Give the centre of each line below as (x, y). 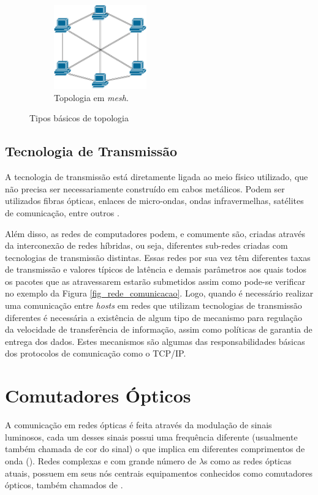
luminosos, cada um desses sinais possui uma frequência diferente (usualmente (151, 436)
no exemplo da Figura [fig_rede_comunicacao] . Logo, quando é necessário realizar (159, 293)
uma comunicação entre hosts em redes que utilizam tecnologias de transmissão (153, 305)
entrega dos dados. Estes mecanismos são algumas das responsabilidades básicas (155, 341)
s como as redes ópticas (248, 460)
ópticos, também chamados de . (64, 485)
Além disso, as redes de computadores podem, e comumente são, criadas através (155, 233)
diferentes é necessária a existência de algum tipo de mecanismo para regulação (154, 317)
